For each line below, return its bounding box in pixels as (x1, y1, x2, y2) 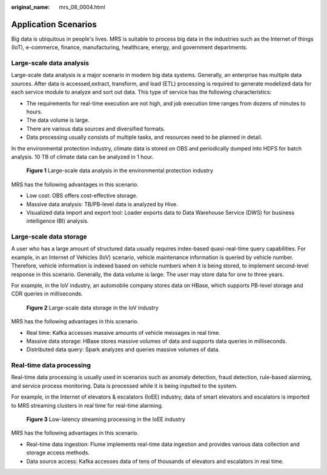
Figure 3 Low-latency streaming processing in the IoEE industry (26, 416, 186, 423)
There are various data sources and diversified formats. (26, 125, 165, 132)
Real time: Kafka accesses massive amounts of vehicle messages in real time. (26, 329, 220, 336)
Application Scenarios (11, 19, 97, 30)
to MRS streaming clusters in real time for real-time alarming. (11, 402, 163, 409)
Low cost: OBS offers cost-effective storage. (26, 192, 138, 200)
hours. (26, 108, 42, 115)
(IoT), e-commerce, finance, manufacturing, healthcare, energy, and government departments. (11, 44, 248, 51)
